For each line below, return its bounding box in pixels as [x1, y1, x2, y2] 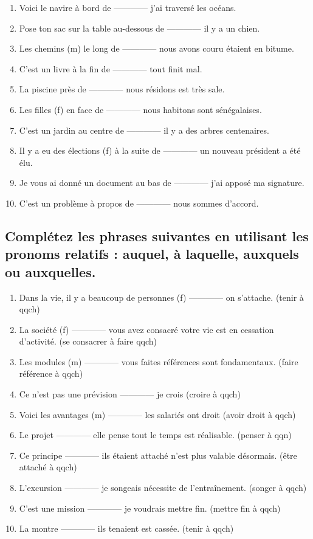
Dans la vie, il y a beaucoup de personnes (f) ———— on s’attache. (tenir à [19, 290, 304, 303]
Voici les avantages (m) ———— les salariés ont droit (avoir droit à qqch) [19, 408, 296, 421]
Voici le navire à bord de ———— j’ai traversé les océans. [19, 1, 236, 13]
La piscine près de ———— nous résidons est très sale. [19, 83, 225, 95]
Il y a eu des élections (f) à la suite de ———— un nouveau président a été [19, 144, 301, 157]
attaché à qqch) [19, 461, 77, 473]
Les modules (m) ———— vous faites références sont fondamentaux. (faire [19, 355, 298, 368]
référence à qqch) [19, 367, 83, 380]
